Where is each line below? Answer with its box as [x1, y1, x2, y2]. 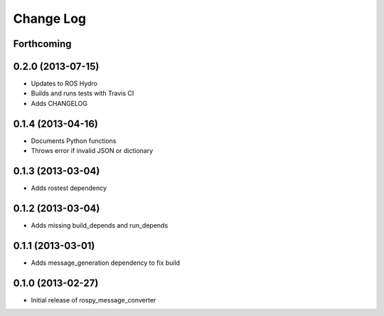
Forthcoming [13, 38, 72, 50]
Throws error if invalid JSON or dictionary [31, 147, 154, 155]
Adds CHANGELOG [31, 99, 88, 107]
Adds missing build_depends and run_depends [31, 221, 169, 229]
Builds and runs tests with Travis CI [31, 89, 134, 98]
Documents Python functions [31, 136, 117, 145]
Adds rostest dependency [31, 184, 107, 192]
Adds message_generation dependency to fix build [31, 258, 181, 267]
